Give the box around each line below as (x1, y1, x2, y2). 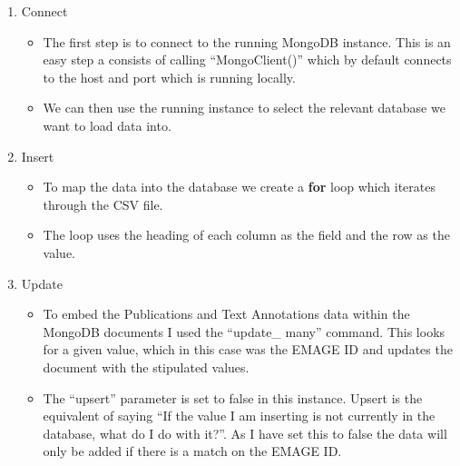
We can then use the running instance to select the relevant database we (43, 98, 445, 117)
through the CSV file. (43, 194, 163, 213)
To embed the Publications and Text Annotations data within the (43, 304, 410, 323)
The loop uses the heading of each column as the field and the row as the (43, 225, 450, 244)
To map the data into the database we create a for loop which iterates (43, 177, 436, 196)
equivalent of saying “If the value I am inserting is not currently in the (43, 406, 436, 425)
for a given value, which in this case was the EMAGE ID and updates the (43, 340, 453, 359)
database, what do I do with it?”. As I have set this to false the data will (43, 423, 447, 442)
